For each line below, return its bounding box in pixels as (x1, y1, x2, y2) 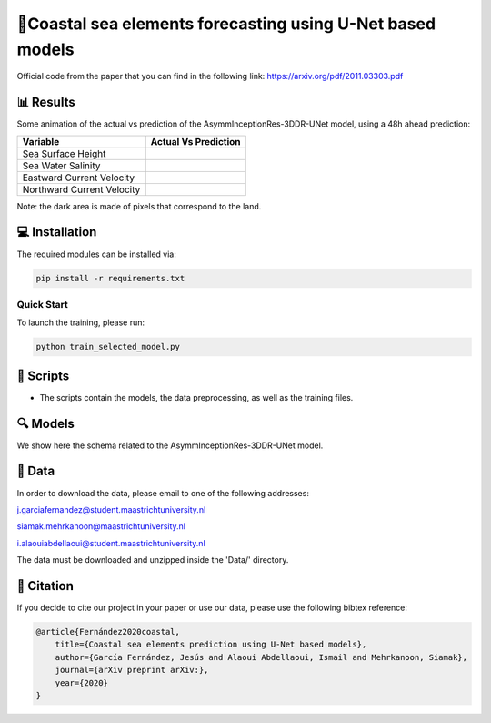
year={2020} (55, 677, 109, 687)
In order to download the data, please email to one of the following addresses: (16, 487, 309, 498)
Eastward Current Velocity (22, 171, 135, 184)
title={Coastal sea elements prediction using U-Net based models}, (55, 639, 367, 650)
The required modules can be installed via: (16, 249, 176, 260)
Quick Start (16, 298, 68, 311)
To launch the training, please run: (16, 317, 145, 328)
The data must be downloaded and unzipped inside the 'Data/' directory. (16, 555, 289, 565)
